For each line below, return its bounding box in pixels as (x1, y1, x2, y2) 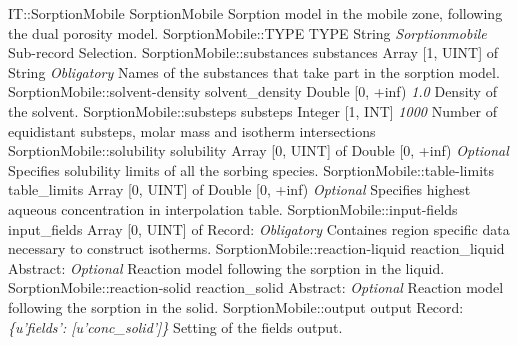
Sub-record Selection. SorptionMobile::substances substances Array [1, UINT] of (8, 42, 498, 63)
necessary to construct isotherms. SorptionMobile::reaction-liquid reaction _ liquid (8, 238, 505, 259)
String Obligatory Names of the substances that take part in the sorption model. (8, 61, 500, 82)
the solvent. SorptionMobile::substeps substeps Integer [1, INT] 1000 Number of (8, 100, 498, 121)
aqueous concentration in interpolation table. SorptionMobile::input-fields (8, 198, 458, 219)
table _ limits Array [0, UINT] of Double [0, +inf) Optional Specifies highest (8, 179, 471, 200)
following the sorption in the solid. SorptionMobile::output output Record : (8, 296, 464, 317)
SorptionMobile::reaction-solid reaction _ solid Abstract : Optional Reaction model (8, 277, 504, 298)
